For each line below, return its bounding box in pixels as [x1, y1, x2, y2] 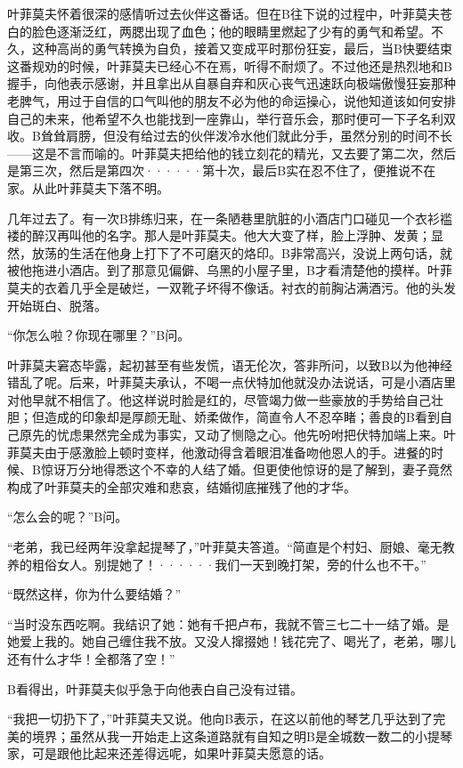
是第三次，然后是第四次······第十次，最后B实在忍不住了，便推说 [7, 161, 411, 180]
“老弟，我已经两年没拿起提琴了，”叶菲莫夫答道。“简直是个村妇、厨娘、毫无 [7, 538, 443, 556]
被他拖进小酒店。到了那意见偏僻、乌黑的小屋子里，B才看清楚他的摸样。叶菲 [7, 261, 452, 279]
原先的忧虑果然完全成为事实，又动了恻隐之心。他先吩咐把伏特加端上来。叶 [19, 425, 456, 444]
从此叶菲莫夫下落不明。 [31, 178, 169, 197]
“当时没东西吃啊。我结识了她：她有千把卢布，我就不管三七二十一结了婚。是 [7, 614, 450, 633]
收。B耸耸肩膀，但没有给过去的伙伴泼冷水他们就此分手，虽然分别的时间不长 [7, 126, 452, 145]
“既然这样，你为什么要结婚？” [7, 585, 182, 603]
